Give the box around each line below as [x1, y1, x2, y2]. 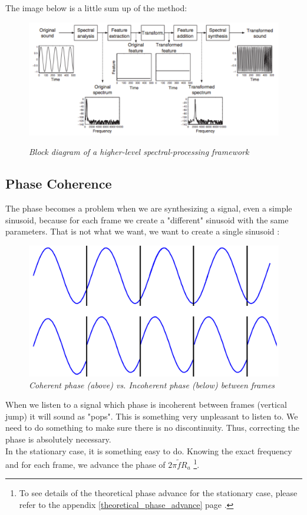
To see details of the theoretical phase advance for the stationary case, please [19, 487, 298, 499]
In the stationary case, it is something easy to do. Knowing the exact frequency [5, 444, 292, 457]
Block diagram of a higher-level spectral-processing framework [29, 146, 249, 158]
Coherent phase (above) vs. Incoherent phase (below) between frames [29, 378, 275, 391]
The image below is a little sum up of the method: [5, 2, 187, 14]
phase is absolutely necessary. [5, 433, 111, 445]
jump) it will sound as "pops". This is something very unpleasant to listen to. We [5, 410, 298, 422]
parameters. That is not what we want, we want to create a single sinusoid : [5, 225, 280, 237]
